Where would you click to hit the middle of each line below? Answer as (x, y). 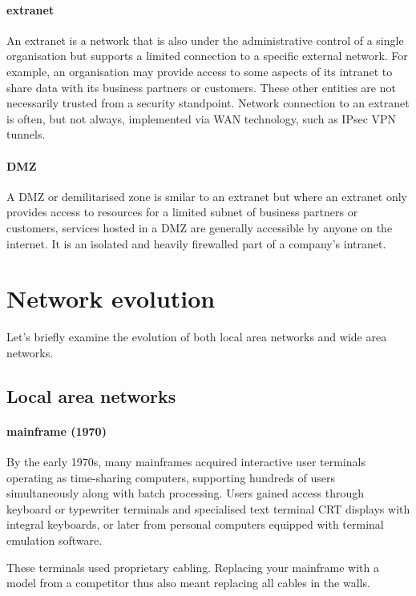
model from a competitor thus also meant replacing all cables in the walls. (188, 583)
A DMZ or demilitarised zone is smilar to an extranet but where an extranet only (207, 196)
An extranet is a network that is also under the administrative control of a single (205, 40)
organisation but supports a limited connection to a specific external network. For (207, 56)
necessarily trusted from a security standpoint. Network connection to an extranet (208, 103)
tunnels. (26, 134)
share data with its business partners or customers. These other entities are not (201, 87)
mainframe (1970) (57, 431)
